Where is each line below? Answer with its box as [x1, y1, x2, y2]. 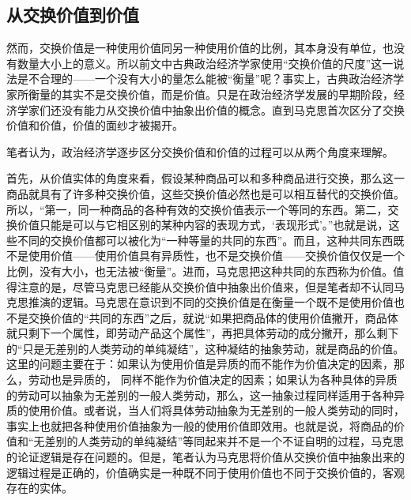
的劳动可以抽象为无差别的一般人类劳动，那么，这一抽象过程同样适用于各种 [6, 386, 394, 403]
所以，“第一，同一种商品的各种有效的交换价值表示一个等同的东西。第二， [6, 201, 388, 217]
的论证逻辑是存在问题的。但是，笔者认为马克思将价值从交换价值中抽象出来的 [6, 449, 405, 465]
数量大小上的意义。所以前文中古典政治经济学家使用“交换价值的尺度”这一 [17, 55, 394, 71]
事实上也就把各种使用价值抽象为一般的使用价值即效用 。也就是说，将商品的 [6, 417, 394, 434]
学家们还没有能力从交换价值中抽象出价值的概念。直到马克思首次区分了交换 [17, 101, 405, 118]
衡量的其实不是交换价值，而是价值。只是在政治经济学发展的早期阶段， [28, 85, 394, 102]
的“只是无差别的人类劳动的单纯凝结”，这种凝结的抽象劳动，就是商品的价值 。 [6, 340, 405, 356]
